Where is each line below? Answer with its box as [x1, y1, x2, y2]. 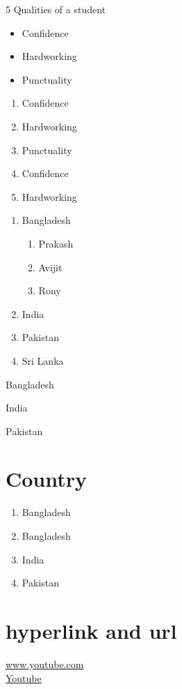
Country [6, 464, 88, 493]
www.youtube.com [6, 656, 84, 671]
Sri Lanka [22, 353, 64, 368]
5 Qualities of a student [6, 2, 106, 16]
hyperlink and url [6, 616, 177, 644]
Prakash [38, 236, 74, 250]
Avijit [38, 259, 63, 274]
